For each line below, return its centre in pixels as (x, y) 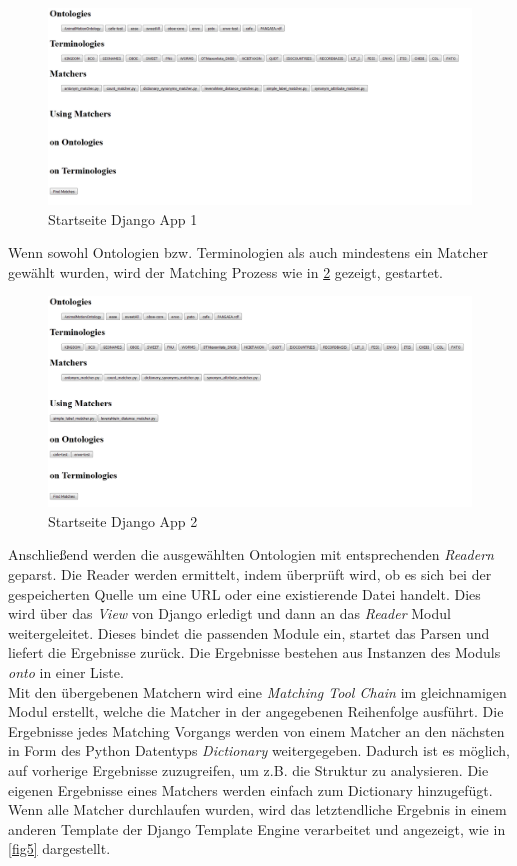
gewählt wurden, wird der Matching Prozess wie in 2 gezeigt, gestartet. (225, 271)
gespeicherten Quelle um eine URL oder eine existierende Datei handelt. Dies (244, 593)
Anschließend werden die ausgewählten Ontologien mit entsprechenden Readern (251, 554)
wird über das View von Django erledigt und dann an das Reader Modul (229, 613)
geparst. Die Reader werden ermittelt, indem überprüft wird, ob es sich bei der (250, 574)
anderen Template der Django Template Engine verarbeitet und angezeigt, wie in (257, 828)
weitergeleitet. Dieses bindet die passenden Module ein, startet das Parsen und (249, 632)
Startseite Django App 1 (123, 218)
